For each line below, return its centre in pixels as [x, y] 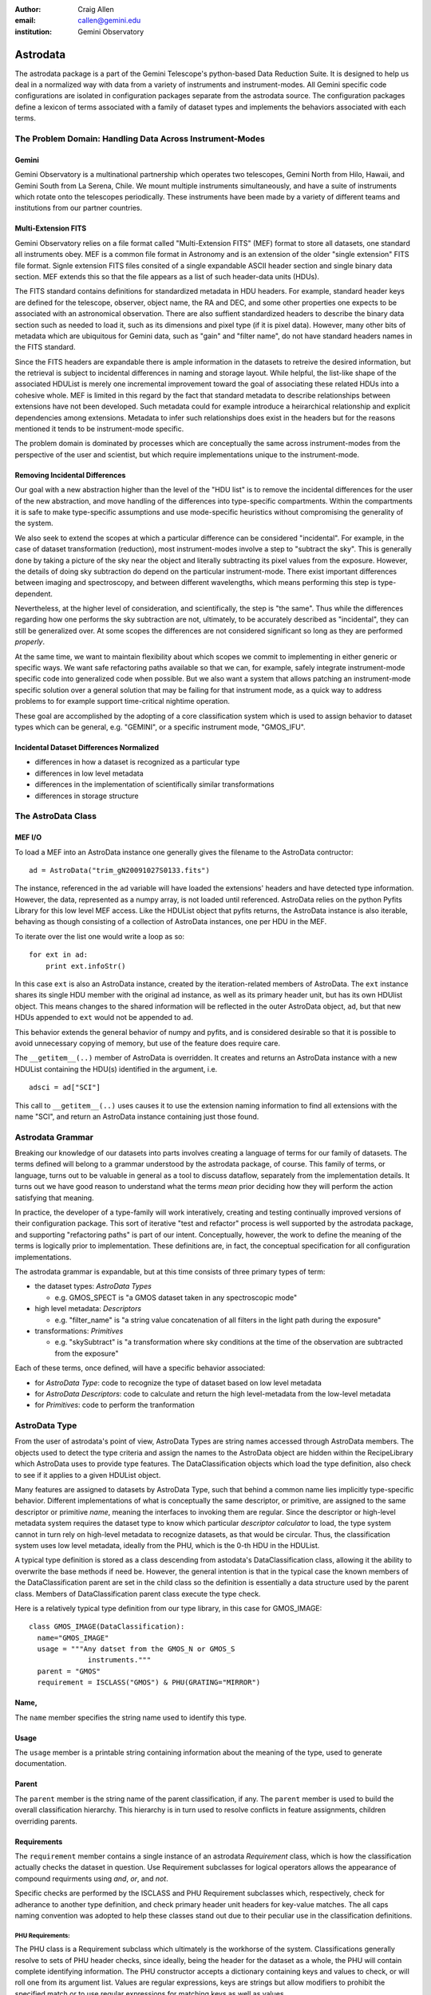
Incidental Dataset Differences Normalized [87, 747]
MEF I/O [28, 837]
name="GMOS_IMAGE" [73, 1637]
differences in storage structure [87, 796]
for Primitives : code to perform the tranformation [115, 1405]
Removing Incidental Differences [70, 475]
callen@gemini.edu [109, 21]
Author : [28, 9]
